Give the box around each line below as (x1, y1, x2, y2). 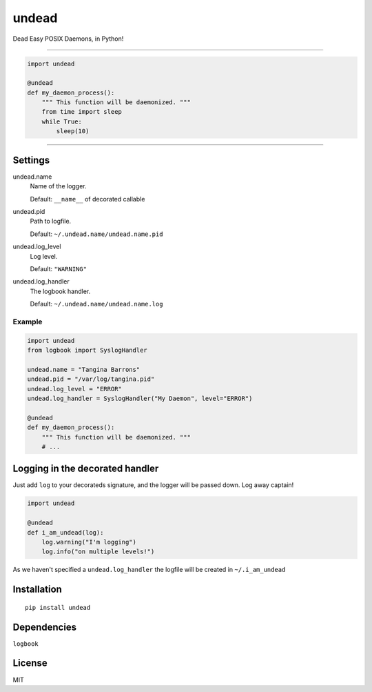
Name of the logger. (30, 182, 87, 190)
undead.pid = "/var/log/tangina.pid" (27, 375, 155, 383)
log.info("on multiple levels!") (41, 548, 155, 555)
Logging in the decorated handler (12, 463, 159, 475)
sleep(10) (56, 128, 90, 135)
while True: (41, 117, 83, 126)
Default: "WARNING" (30, 264, 87, 273)
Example (12, 317, 43, 326)
